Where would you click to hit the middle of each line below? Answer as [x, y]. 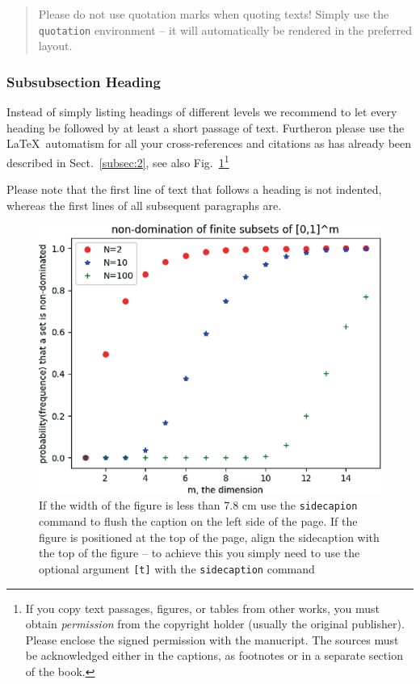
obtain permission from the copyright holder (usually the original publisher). [215, 624]
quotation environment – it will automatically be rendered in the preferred [225, 29]
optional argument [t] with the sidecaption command [177, 568]
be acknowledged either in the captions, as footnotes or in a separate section [214, 655]
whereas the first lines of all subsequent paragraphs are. [144, 205]
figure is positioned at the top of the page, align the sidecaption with [209, 537]
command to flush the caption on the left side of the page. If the [198, 521]
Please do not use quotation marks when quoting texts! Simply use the [214, 14]
